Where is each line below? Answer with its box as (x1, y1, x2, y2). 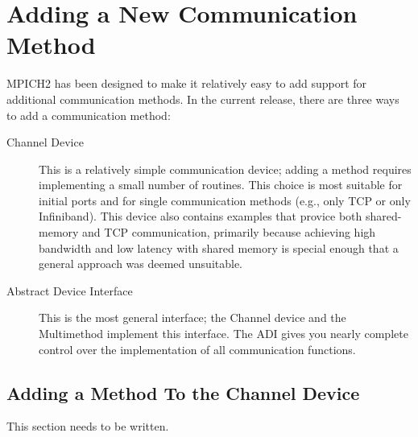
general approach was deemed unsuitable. (39, 255, 243, 272)
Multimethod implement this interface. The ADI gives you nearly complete (39, 325, 408, 342)
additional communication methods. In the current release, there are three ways (6, 90, 399, 107)
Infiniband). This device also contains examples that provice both (39, 208, 362, 225)
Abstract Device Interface (6, 282, 133, 299)
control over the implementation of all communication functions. (39, 340, 356, 357)
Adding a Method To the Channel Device (6, 380, 360, 405)
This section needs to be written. (6, 418, 169, 435)
